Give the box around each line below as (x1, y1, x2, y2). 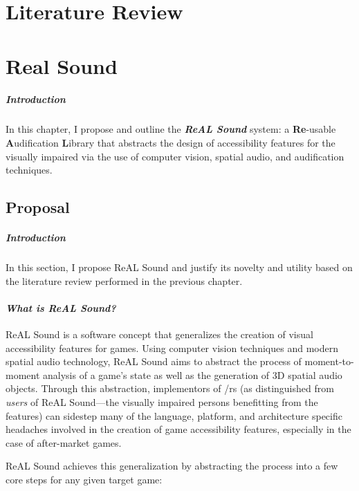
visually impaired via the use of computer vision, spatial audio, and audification (6, 149, 344, 163)
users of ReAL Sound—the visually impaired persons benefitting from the (6, 394, 318, 409)
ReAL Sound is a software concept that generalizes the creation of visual (6, 327, 313, 342)
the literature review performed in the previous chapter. (6, 273, 243, 288)
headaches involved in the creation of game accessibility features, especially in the (6, 422, 351, 436)
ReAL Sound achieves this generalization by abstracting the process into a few (6, 458, 338, 473)
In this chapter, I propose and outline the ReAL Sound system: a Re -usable (6, 122, 336, 136)
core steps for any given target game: (6, 472, 163, 486)
